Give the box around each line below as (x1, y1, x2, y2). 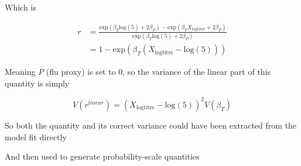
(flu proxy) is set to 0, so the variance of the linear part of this (46, 65, 271, 78)
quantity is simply (5, 77, 70, 89)
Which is (5, 1, 36, 13)
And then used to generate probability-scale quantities (5, 150, 200, 162)
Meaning (5, 65, 36, 78)
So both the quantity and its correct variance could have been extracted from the (5, 119, 297, 131)
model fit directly (5, 130, 67, 143)
